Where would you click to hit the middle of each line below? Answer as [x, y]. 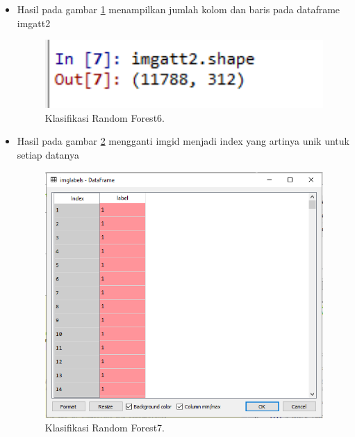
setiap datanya [48, 155]
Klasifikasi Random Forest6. [105, 117]
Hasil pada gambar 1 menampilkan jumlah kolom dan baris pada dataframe [179, 9]
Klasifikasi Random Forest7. [105, 428]
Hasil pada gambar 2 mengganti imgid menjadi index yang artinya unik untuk [183, 141]
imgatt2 [34, 23]
